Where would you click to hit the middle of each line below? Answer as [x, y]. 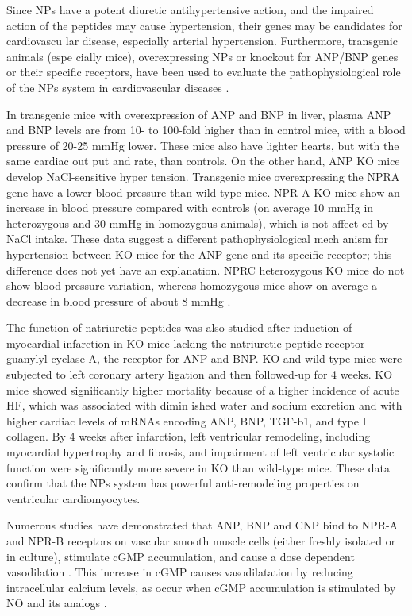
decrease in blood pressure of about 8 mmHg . [119, 300]
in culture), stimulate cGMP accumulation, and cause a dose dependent [181, 556]
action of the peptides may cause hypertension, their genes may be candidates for [204, 25]
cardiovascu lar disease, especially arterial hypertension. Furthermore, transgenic [202, 41]
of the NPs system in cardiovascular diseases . [118, 87]
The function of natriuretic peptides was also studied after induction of [179, 327]
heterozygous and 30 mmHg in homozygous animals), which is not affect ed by [198, 223]
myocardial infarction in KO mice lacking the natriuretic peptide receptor [186, 343]
